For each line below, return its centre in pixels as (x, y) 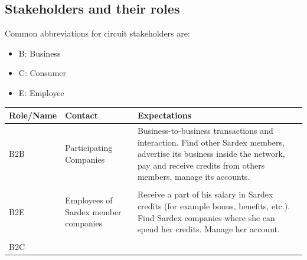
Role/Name (33, 115)
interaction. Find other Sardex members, (211, 142)
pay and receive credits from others (201, 165)
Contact (81, 115)
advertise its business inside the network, (211, 154)
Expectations (164, 115)
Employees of (89, 200)
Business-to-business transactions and (205, 130)
